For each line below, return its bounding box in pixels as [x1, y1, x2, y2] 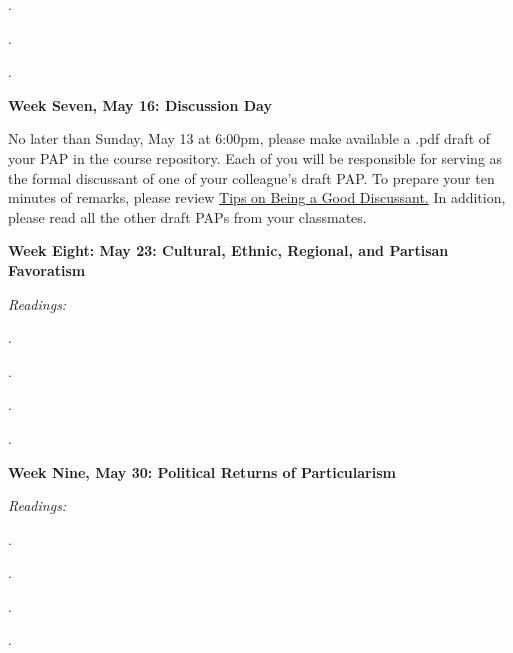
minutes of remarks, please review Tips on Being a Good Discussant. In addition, [8, 187, 506, 208]
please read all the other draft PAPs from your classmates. [8, 206, 367, 227]
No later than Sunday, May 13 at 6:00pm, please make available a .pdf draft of [8, 128, 491, 149]
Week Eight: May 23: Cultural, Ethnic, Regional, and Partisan [8, 240, 449, 261]
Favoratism [8, 259, 86, 280]
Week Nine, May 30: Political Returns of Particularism [8, 461, 396, 482]
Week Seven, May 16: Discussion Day [8, 94, 272, 115]
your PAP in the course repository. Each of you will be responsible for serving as [8, 147, 503, 168]
